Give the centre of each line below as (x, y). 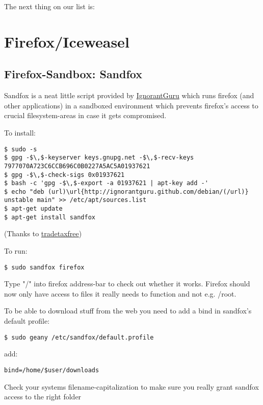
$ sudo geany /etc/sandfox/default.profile (79, 337)
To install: (20, 132)
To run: (16, 251)
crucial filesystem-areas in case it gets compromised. (85, 115)
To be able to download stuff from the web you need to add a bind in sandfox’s (128, 311)
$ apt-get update (33, 209)
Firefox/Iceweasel (67, 41)
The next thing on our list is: (49, 6)
